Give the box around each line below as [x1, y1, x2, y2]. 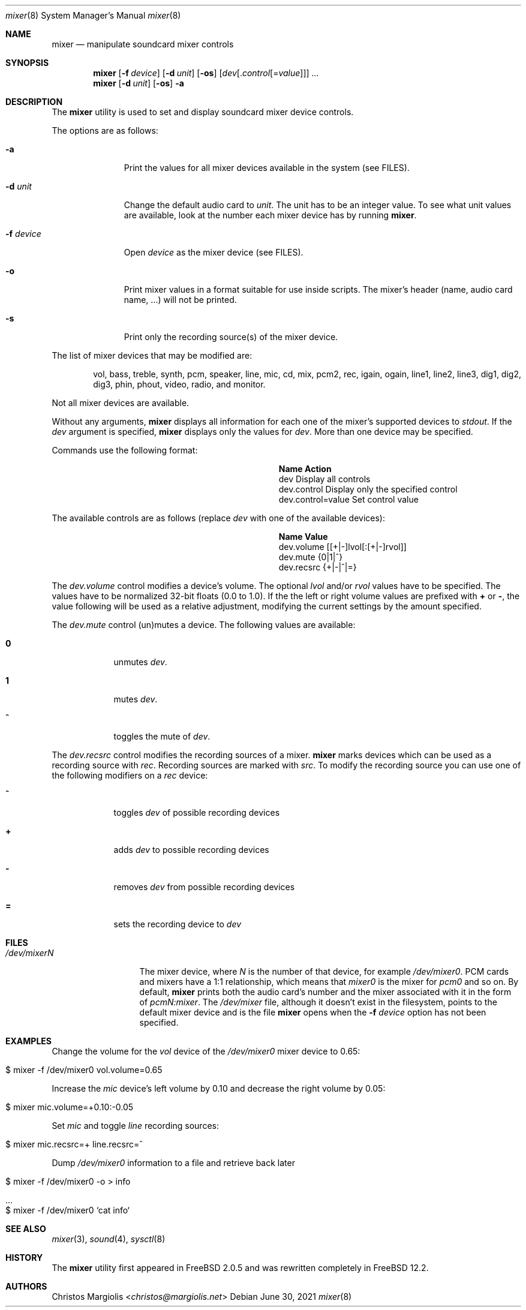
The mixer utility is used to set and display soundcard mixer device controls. [52, 107, 354, 117]
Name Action [278, 464, 332, 474]
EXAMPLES [5, 1036, 52, 1046]
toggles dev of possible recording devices [113, 807, 280, 818]
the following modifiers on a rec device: [52, 770, 208, 780]
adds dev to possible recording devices [113, 845, 269, 855]
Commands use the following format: [52, 445, 198, 455]
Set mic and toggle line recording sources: [52, 1120, 219, 1131]
